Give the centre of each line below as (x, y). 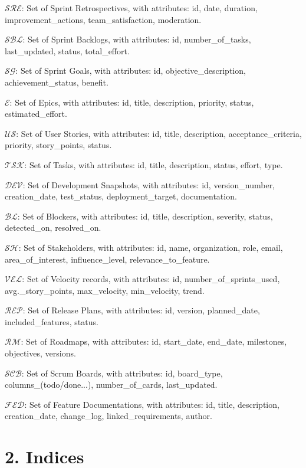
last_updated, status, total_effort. (67, 50)
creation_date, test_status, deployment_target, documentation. (121, 196)
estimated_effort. (36, 114)
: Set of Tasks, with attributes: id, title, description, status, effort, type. (154, 164)
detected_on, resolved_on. (53, 228)
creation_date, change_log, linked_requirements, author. (108, 416)
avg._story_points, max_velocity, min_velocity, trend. (105, 290)
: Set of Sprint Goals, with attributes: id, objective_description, (131, 71)
